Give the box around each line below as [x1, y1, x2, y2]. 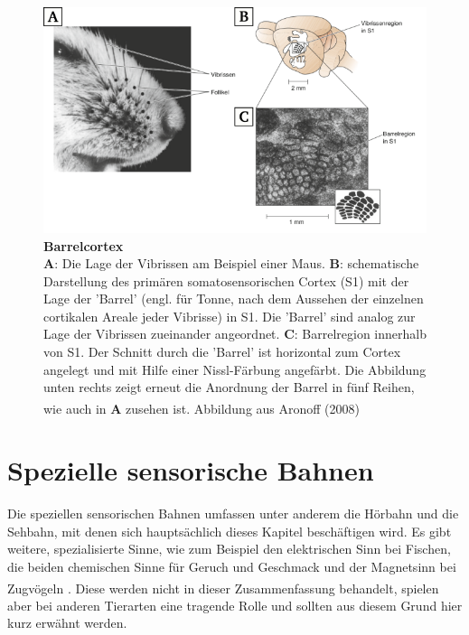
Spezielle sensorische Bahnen [7, 452, 374, 489]
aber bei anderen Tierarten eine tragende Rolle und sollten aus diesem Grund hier [7, 595, 463, 614]
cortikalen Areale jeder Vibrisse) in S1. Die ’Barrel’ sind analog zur [43, 306, 416, 325]
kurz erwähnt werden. [7, 613, 127, 632]
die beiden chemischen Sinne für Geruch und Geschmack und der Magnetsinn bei [7, 557, 456, 576]
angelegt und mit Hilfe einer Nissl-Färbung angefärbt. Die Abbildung [43, 360, 427, 378]
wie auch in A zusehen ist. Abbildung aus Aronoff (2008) [43, 398, 361, 417]
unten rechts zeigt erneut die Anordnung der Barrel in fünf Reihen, [43, 378, 415, 397]
